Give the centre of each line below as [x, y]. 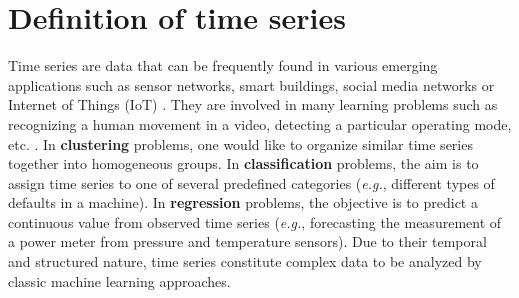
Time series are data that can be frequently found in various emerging [223, 65]
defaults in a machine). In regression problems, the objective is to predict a [243, 202]
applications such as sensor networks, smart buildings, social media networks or [251, 84]
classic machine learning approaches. [119, 280]
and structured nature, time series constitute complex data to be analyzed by [245, 261]
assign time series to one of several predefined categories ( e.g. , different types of [251, 182]
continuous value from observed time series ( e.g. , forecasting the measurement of [255, 221]
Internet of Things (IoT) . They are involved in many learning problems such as [253, 104]
